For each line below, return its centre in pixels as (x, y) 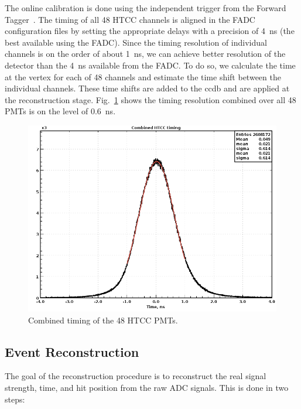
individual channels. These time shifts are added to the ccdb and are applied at (147, 88)
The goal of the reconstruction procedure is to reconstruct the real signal (136, 376)
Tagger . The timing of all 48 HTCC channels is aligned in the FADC (130, 19)
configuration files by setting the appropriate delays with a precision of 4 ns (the (150, 31)
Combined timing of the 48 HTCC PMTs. (103, 320)
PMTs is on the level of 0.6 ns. (60, 111)
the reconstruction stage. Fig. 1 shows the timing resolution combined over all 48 (150, 99)
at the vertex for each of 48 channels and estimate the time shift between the (143, 76)
